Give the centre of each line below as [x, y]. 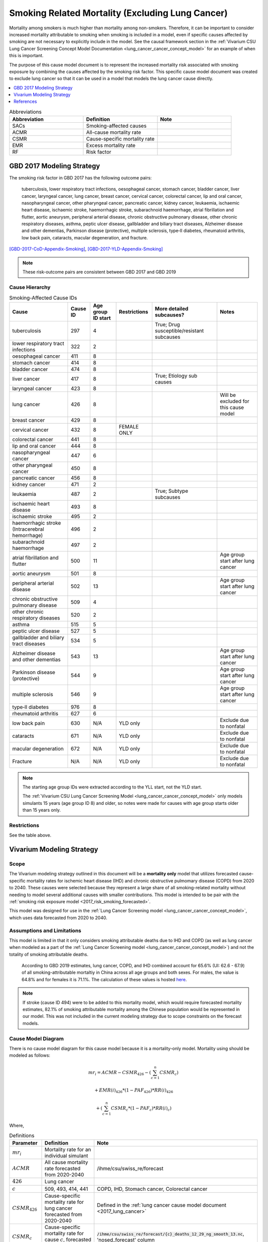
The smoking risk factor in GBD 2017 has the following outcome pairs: [80, 178]
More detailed [171, 309]
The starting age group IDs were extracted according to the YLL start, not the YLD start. [112, 787]
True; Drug [167, 324]
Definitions [22, 1136]
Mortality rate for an [68, 1150]
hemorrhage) [28, 535]
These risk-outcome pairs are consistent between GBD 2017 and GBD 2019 [99, 272]
